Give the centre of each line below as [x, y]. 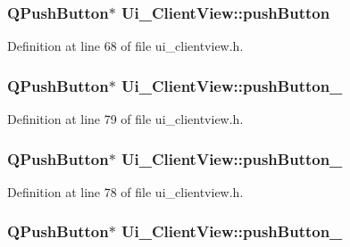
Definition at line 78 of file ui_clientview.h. [125, 191]
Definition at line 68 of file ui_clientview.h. [125, 46]
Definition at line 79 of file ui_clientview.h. [125, 119]
